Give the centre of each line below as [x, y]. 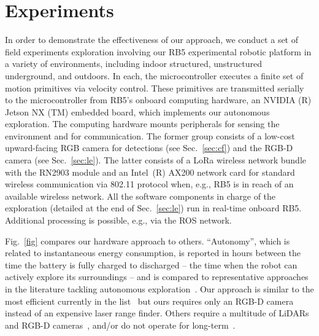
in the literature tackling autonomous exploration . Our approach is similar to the [159, 289]
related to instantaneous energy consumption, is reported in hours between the [153, 253]
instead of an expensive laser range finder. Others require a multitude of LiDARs [157, 313]
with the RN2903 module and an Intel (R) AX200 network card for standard [150, 172]
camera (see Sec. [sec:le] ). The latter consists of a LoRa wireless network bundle [156, 160]
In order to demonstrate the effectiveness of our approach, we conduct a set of [152, 40]
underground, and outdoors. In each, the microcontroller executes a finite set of [154, 75]
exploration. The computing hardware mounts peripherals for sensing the [142, 124]
